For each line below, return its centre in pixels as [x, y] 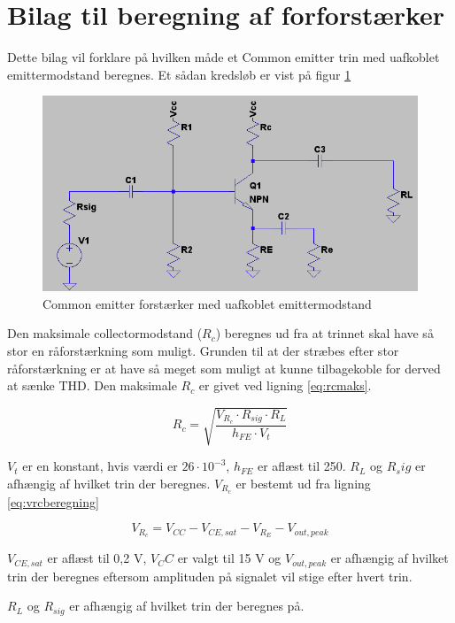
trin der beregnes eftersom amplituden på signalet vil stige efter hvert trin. [210, 576]
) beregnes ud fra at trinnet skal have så [324, 333]
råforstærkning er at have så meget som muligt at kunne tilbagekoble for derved [224, 368]
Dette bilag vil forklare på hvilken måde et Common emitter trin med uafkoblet [224, 57]
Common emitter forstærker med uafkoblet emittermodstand [207, 303]
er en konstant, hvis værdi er [100, 466]
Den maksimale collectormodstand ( [105, 333]
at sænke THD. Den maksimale [92, 385]
